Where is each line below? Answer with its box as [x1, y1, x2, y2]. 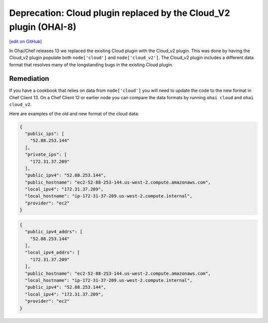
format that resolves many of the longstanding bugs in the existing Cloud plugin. [9, 62, 173, 67]
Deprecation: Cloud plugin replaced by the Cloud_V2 [9, 7, 230, 18]
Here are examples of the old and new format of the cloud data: [9, 111, 139, 117]
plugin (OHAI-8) [9, 21, 76, 32]
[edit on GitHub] [9, 39, 42, 45]
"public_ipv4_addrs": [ [25, 229, 83, 235]
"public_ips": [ [25, 130, 65, 136]
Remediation [9, 74, 50, 83]
